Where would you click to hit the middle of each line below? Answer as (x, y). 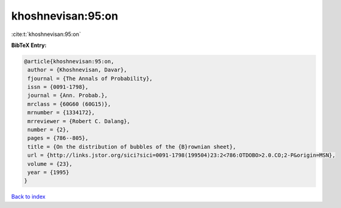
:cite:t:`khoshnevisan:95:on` (46, 34)
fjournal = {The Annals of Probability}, (90, 78)
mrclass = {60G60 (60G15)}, (69, 104)
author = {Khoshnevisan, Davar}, (77, 70)
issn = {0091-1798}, (58, 87)
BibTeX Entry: (29, 45)
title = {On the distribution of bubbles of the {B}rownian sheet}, (132, 147)
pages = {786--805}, (58, 138)
